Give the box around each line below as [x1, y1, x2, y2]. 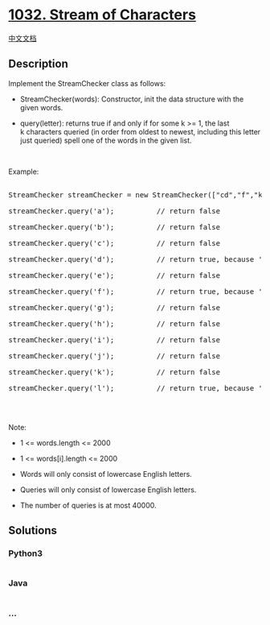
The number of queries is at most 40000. [19, 500, 157, 510]
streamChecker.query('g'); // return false [8, 303, 221, 312]
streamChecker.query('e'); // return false [8, 271, 221, 279]
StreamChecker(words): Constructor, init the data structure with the [19, 94, 244, 104]
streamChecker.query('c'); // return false [8, 238, 221, 247]
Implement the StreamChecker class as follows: [8, 78, 166, 88]
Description [8, 57, 68, 71]
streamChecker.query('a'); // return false [8, 206, 221, 215]
